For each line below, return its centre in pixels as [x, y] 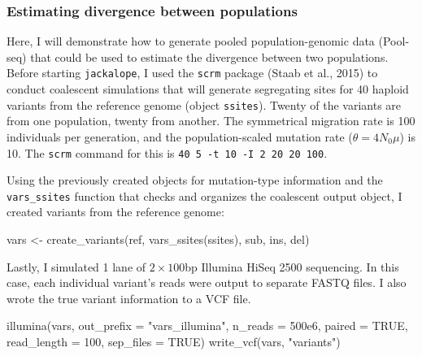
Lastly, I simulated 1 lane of [76, 266]
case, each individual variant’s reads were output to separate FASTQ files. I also [207, 282]
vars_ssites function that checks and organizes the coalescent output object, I [204, 195]
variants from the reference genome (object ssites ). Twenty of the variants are [204, 104]
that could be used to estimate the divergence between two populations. [209, 56]
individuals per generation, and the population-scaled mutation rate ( [180, 136]
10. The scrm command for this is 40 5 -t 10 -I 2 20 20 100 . [167, 152]
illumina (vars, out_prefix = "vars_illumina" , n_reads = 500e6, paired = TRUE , [207, 326]
